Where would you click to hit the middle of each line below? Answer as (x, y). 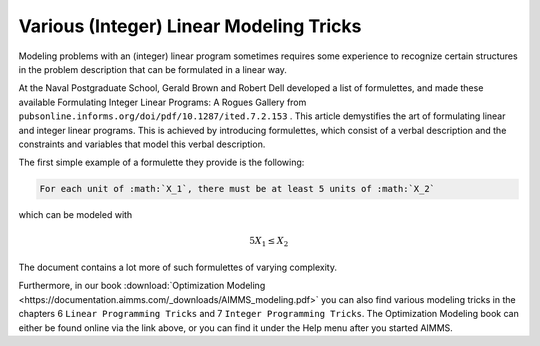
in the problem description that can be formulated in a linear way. (152, 69)
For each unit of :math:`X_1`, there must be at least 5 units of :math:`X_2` (237, 189)
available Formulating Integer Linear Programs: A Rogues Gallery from (162, 102)
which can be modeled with (75, 215)
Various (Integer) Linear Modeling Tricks (190, 26)
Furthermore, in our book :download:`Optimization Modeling (142, 286)
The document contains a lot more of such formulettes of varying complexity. (177, 267)
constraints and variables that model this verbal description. (142, 144)
